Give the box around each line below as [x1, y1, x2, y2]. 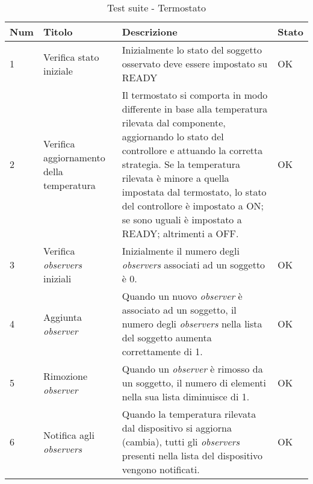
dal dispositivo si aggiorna [122, 421, 232, 435]
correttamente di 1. [122, 344, 203, 358]
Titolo [43, 25, 73, 39]
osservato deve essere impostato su [122, 57, 268, 70]
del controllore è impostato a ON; [122, 199, 264, 213]
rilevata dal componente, [122, 116, 226, 129]
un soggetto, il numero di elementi [122, 376, 266, 389]
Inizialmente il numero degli [122, 244, 240, 258]
